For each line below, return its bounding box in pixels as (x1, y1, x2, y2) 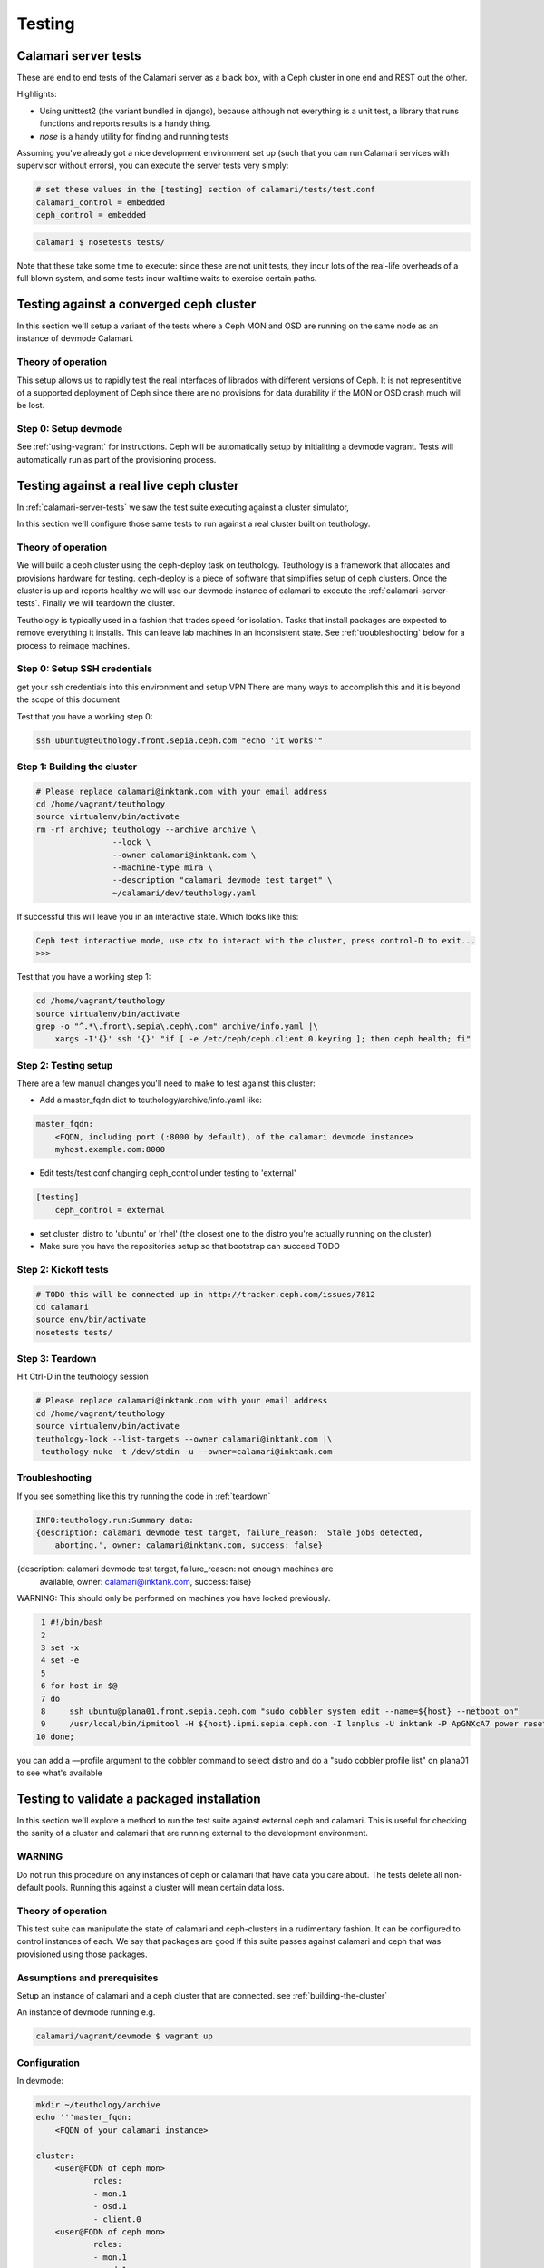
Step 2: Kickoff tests (16, 1263, 109, 1276)
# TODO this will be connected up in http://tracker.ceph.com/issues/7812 (35, 1289, 376, 1299)
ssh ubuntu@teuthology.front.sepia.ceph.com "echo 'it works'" (35, 735, 324, 746)
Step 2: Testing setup (16, 1059, 113, 1071)
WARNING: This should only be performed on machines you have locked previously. (16, 1593, 331, 1604)
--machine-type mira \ (112, 863, 213, 873)
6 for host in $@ (41, 1681, 118, 1691)
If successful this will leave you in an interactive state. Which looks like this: (16, 911, 299, 922)
